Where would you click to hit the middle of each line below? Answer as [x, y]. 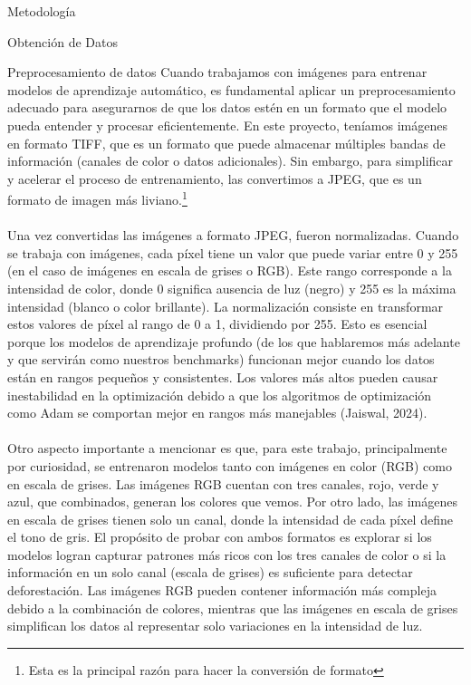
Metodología [42, 11]
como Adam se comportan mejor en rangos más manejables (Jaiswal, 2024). [217, 413]
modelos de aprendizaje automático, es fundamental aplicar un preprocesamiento [231, 89]
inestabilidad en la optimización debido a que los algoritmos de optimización [220, 395]
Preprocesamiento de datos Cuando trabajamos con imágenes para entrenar [217, 72]
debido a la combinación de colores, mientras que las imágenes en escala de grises [233, 608]
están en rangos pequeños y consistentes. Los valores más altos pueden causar [223, 376]
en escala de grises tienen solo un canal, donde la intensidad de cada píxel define [230, 519]
